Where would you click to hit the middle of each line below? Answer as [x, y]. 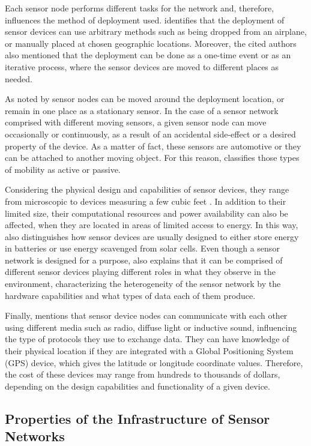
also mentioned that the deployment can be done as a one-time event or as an [148, 55]
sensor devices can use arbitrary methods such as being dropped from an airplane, [156, 32]
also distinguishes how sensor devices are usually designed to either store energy [152, 236]
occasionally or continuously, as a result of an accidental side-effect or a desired [150, 134]
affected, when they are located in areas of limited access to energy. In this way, [152, 225]
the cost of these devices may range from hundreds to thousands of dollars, [143, 374]
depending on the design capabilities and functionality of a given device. [137, 386]
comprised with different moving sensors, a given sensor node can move [136, 122]
